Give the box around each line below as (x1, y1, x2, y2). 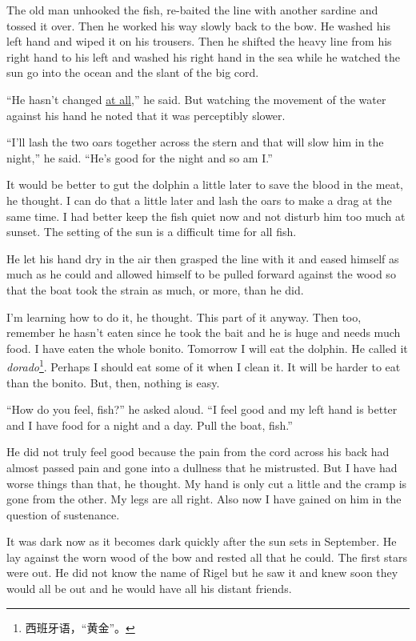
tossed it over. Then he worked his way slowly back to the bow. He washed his (6, 17, 390, 34)
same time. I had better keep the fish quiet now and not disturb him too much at (6, 207, 406, 224)
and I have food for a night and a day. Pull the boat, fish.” (6, 416, 293, 433)
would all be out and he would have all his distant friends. (6, 580, 292, 597)
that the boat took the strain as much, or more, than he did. (6, 281, 304, 298)
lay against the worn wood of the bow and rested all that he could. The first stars (6, 548, 408, 565)
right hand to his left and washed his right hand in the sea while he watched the (6, 48, 400, 65)
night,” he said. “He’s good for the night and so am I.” (6, 149, 273, 166)
